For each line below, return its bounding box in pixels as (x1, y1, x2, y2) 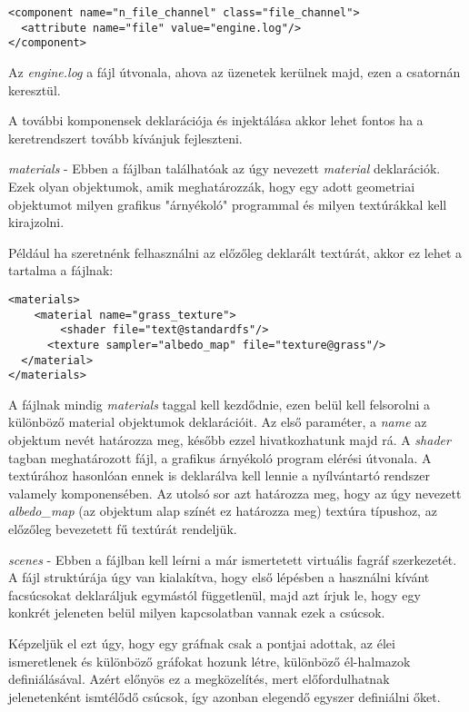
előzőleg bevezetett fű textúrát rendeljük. (8, 519, 237, 538)
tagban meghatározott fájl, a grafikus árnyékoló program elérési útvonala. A (8, 448, 432, 467)
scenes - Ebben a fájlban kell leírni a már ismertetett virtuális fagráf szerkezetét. (8, 549, 457, 569)
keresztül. (8, 80, 61, 99)
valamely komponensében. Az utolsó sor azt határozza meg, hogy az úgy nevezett (8, 483, 462, 502)
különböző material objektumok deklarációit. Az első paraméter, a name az (8, 412, 427, 431)
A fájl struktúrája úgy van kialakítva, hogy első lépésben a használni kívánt (8, 568, 430, 587)
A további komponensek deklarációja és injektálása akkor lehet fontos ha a (8, 111, 424, 130)
